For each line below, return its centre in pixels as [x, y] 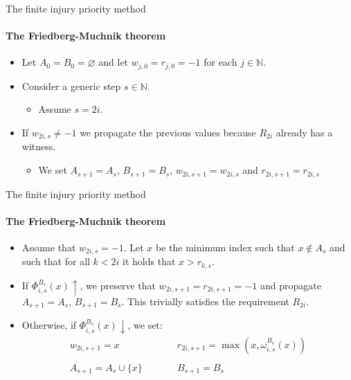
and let [114, 62]
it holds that [149, 261]
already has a [304, 133]
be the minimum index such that [225, 247]
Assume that [49, 247]
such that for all [56, 261]
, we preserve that [118, 285]
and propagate [290, 285]
